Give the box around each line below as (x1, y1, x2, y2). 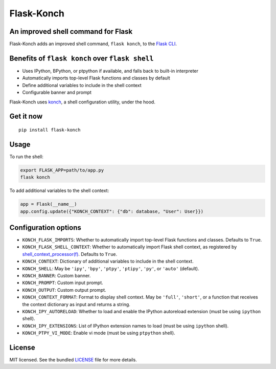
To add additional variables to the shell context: (9, 187, 109, 194)
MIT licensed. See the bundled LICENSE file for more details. (9, 357, 137, 363)
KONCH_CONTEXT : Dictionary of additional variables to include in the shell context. (22, 258, 194, 265)
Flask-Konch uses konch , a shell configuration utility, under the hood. (9, 99, 155, 105)
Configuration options (9, 223, 82, 232)
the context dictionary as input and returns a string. (22, 301, 130, 307)
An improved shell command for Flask (9, 27, 133, 36)
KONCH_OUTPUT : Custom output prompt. (22, 287, 107, 293)
